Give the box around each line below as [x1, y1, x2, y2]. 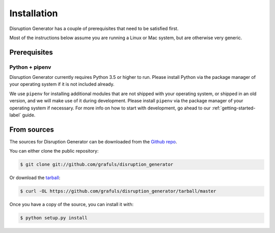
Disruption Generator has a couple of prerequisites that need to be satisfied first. [9, 25, 179, 32]
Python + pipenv [9, 64, 51, 71]
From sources [9, 125, 54, 134]
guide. [22, 112, 36, 118]
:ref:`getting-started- [211, 105, 256, 111]
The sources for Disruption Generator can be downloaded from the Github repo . [9, 138, 177, 144]
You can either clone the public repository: [9, 148, 99, 154]
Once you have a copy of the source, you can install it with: [9, 201, 134, 208]
